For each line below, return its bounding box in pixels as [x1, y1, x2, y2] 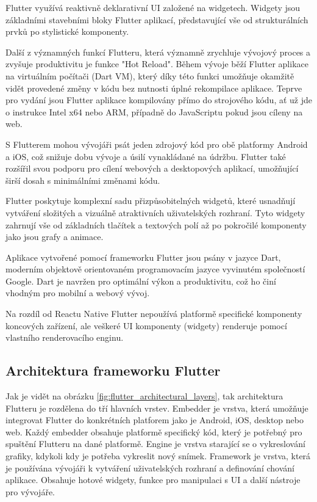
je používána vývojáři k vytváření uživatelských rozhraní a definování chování [5, 461, 294, 474]
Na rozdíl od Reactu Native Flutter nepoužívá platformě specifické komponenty [5, 307, 302, 320]
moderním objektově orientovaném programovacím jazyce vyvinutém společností [5, 263, 305, 275]
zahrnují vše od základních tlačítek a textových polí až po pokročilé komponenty [5, 218, 307, 231]
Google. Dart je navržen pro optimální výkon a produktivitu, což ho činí [5, 274, 276, 287]
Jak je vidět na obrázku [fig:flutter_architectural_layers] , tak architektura [5, 390, 283, 402]
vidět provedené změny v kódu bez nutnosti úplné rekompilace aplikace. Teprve [5, 81, 302, 94]
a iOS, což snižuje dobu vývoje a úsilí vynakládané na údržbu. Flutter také [5, 150, 286, 162]
